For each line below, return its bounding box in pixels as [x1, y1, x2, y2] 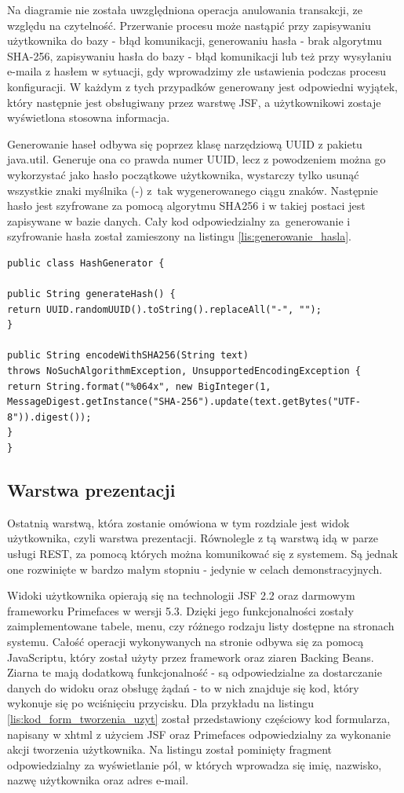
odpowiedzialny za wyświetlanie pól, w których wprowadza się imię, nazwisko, [7, 756, 382, 773]
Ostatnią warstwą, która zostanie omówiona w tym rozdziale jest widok [7, 514, 350, 531]
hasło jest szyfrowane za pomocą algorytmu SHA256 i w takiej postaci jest [7, 197, 366, 214]
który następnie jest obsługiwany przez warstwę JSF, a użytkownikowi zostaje [7, 94, 381, 110]
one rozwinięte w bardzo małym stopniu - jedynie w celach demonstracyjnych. [7, 560, 383, 577]
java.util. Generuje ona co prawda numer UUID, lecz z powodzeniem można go [7, 151, 386, 167]
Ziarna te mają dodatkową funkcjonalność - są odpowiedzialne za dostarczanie [7, 664, 382, 681]
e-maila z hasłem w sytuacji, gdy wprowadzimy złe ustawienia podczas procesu [7, 63, 387, 79]
